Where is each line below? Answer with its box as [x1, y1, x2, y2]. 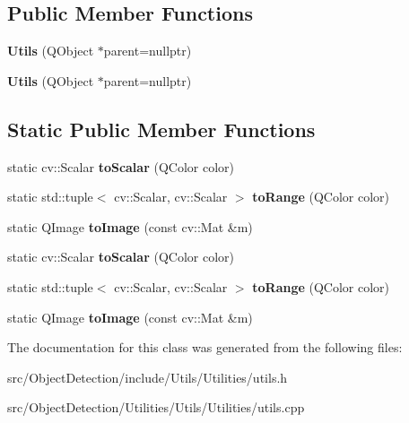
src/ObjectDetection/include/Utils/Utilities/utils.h [7, 367, 288, 386]
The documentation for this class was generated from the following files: [7, 338, 403, 357]
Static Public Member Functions [7, 115, 316, 142]
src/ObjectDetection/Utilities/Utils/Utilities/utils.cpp [7, 398, 305, 417]
